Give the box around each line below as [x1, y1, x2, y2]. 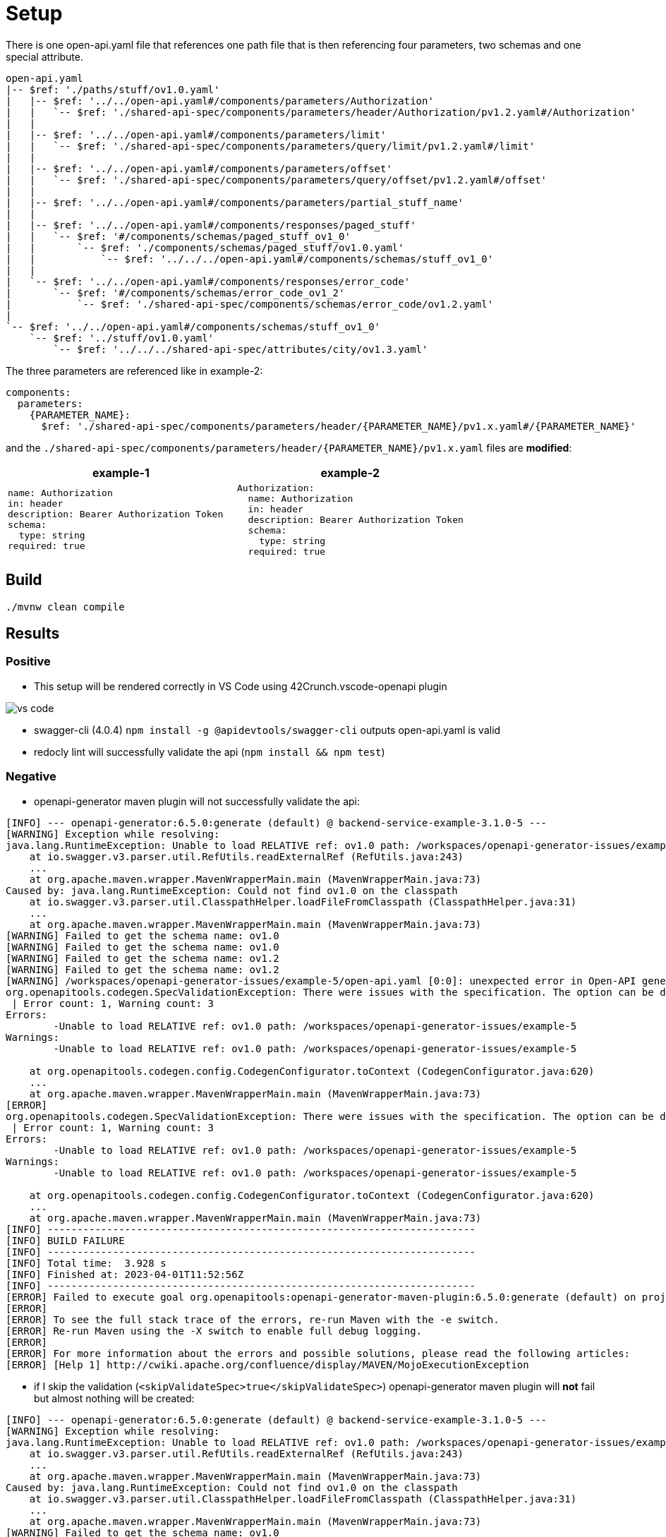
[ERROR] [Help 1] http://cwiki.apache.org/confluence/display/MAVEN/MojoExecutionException [6, 1358, 529, 1370]
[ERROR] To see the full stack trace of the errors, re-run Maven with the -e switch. [6, 1313, 499, 1325]
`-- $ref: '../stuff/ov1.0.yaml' [29, 332, 214, 344]
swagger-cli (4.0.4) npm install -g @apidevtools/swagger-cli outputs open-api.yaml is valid [34, 723, 501, 736]
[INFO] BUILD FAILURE [6, 1234, 125, 1246]
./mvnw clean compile [6, 601, 125, 613]
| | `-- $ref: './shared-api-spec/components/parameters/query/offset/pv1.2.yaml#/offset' [6, 174, 547, 186]
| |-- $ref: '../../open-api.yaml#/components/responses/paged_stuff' [6, 219, 416, 231]
